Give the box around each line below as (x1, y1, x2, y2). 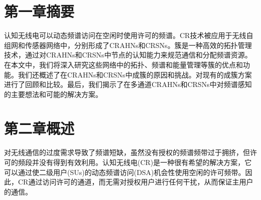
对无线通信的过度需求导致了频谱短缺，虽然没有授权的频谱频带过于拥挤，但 (4, 147, 250, 157)
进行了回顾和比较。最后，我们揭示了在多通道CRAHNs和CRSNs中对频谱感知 (4, 79, 252, 89)
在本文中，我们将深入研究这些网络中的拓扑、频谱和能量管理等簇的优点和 (4, 59, 243, 69)
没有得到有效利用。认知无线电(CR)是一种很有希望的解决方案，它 (39, 157, 252, 167)
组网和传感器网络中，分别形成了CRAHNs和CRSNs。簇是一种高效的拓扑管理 (4, 39, 252, 50)
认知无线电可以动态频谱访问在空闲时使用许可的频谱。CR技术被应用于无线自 (4, 30, 253, 40)
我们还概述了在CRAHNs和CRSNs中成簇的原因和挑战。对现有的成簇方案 (18, 69, 252, 79)
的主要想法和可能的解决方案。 (4, 88, 102, 99)
